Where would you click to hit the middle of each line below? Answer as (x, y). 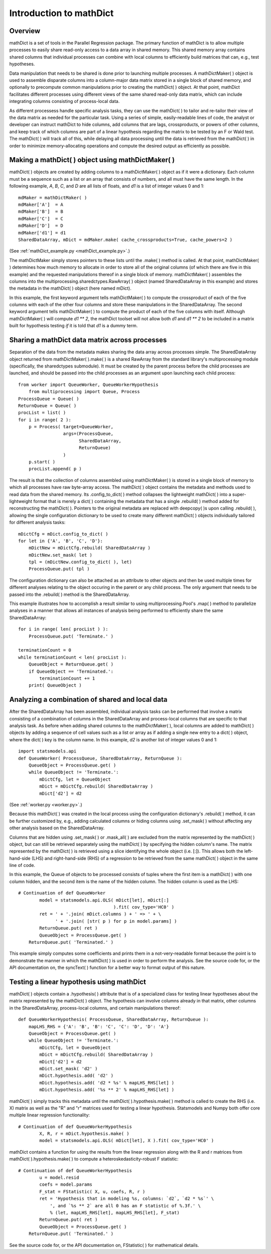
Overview (25, 31)
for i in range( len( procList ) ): (63, 629)
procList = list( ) (42, 413)
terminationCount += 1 (67, 678)
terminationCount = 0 (45, 650)
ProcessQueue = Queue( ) (49, 399)
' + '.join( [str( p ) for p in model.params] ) (116, 921)
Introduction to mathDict (61, 13)
